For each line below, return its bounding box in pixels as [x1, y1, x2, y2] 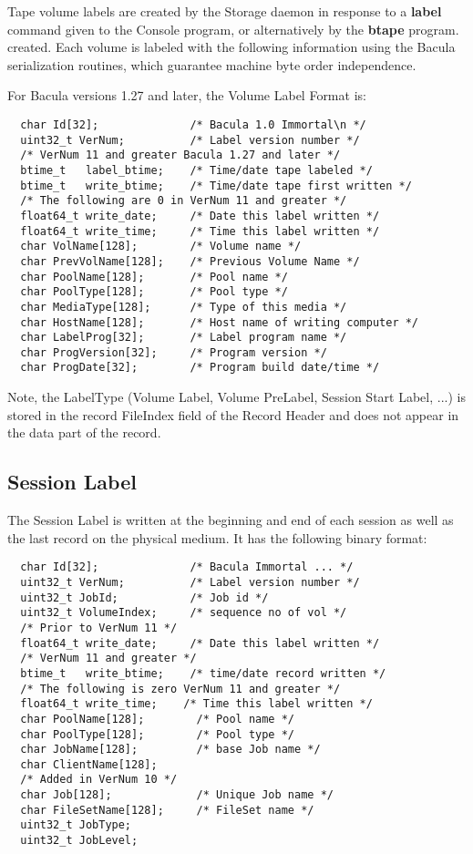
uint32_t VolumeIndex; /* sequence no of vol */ [20, 606, 347, 620]
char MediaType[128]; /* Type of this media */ [20, 300, 347, 314]
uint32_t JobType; [20, 818, 132, 832]
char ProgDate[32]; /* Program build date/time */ [20, 361, 380, 375]
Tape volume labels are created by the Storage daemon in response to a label [7, 2, 442, 20]
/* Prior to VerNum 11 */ [20, 621, 178, 634]
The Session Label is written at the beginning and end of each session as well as [7, 510, 454, 530]
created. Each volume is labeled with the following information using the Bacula [7, 37, 456, 57]
